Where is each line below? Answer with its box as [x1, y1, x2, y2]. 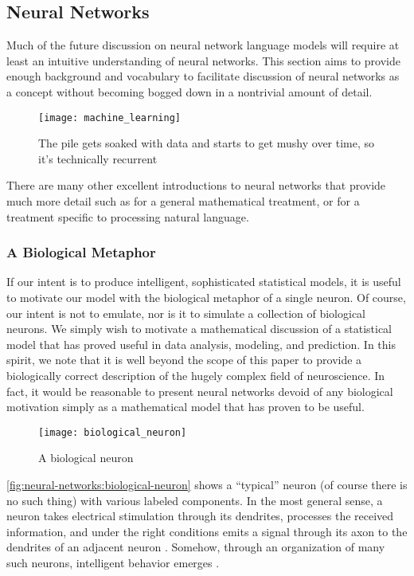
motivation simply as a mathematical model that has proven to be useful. [6, 398, 365, 415]
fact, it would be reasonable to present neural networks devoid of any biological [6, 382, 393, 399]
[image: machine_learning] [38, 112, 181, 123]
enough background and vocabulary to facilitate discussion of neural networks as [6, 68, 400, 84]
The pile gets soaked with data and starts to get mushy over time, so [38, 135, 375, 151]
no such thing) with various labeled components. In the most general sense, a [6, 492, 383, 508]
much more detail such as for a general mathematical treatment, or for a [6, 193, 360, 210]
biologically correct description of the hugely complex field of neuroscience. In [6, 366, 385, 383]
